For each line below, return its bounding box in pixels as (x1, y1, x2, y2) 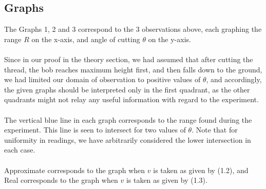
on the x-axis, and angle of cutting (31, 33, 140, 44)
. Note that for (192, 124, 238, 135)
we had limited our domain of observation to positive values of (4, 74, 201, 85)
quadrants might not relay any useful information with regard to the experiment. (4, 94, 259, 105)
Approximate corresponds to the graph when (4, 164, 145, 175)
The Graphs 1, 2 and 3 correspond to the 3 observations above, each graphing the (4, 24, 262, 34)
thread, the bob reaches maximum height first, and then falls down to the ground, (4, 64, 262, 74)
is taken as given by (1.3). (126, 175, 207, 185)
